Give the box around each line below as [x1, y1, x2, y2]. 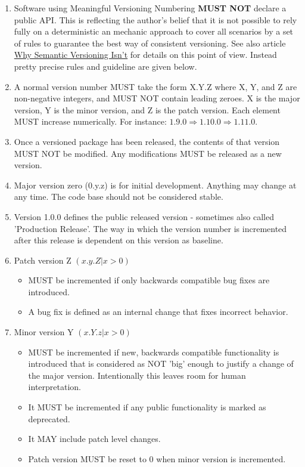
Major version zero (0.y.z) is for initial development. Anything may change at [14, 178, 297, 191]
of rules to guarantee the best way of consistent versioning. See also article [14, 36, 286, 49]
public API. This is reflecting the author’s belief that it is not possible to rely [14, 13, 297, 26]
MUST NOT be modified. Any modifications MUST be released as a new [14, 147, 282, 159]
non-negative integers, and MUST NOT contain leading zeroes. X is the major [14, 92, 300, 104]
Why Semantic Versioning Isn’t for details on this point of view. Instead [14, 48, 277, 61]
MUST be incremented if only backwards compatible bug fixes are [28, 274, 270, 286]
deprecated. [28, 412, 70, 425]
